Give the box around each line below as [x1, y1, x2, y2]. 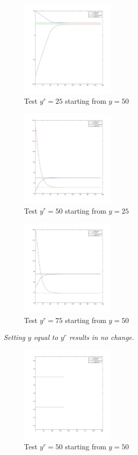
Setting [4, 332, 26, 343]
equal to [34, 332, 58, 343]
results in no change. [69, 332, 134, 343]
